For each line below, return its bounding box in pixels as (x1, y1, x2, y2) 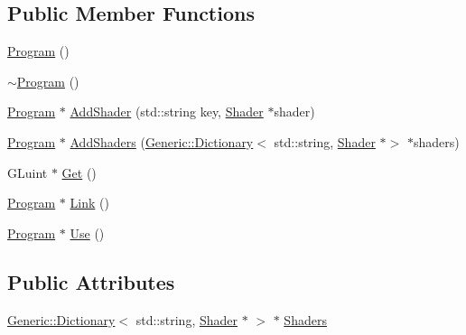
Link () (70, 193, 109, 212)
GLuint (7, 163, 48, 181)
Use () (70, 223, 105, 242)
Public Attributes (7, 267, 175, 295)
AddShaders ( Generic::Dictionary (70, 132, 254, 151)
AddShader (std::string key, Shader (70, 102, 264, 121)
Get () (61, 163, 97, 181)
